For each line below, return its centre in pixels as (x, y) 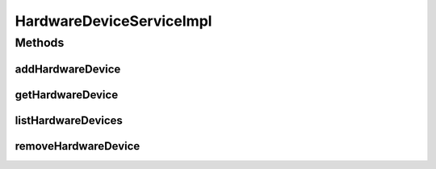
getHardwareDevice (67, 95)
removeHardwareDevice (78, 146)
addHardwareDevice (68, 69)
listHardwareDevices (69, 120)
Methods (40, 43)
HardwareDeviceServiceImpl (113, 21)
